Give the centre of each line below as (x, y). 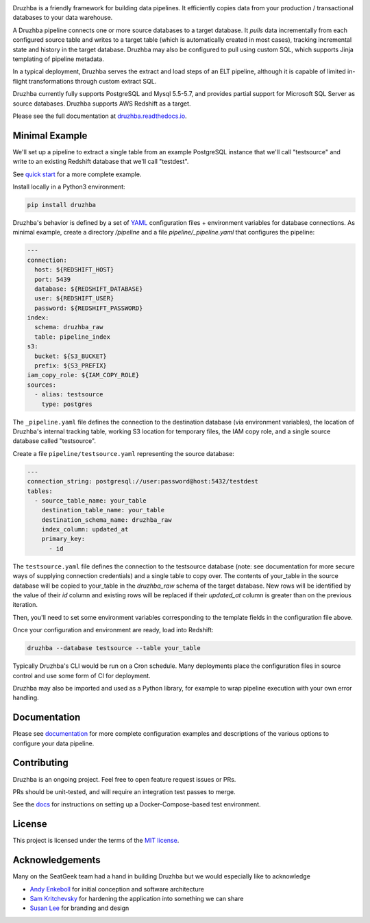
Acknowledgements (57, 860)
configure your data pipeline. (53, 743)
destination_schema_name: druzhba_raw (107, 520)
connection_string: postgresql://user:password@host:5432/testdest (143, 481)
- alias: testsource (69, 395)
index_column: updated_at (85, 529)
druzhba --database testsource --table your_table (114, 648)
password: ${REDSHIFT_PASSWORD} (89, 308)
